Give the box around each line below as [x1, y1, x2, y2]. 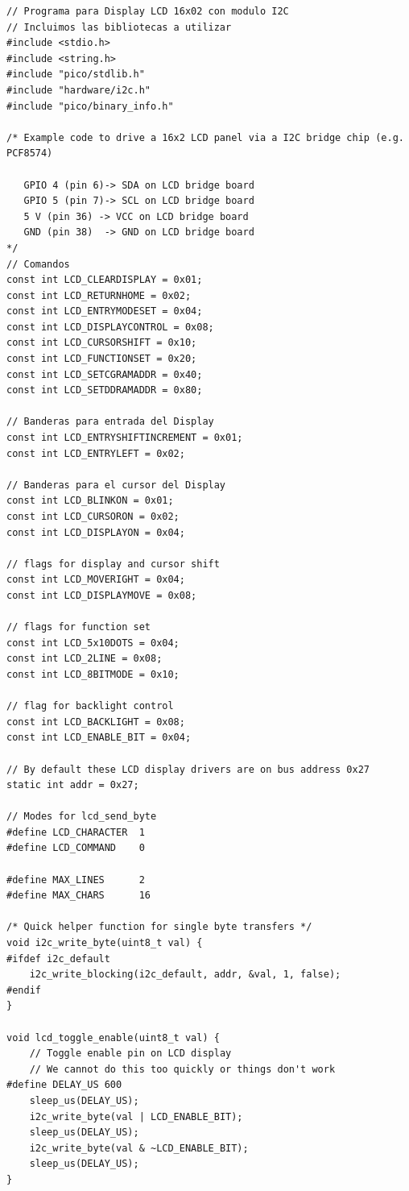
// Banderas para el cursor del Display [6, 479, 226, 491]
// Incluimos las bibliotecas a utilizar [6, 21, 232, 33]
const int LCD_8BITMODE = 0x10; [6, 668, 180, 680]
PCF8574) [6, 147, 53, 160]
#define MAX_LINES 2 [6, 874, 145, 886]
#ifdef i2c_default [6, 952, 110, 965]
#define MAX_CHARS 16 [6, 890, 151, 902]
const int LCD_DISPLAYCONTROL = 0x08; [6, 321, 214, 333]
